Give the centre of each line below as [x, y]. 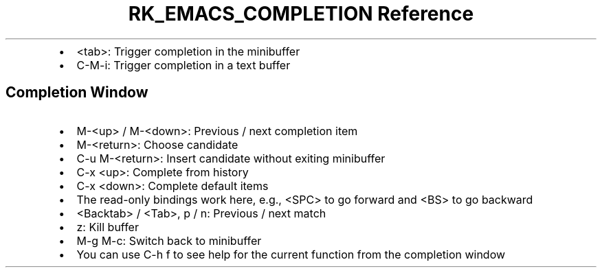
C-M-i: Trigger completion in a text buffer [183, 65]
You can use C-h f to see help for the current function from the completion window [291, 254]
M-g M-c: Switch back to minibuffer [169, 240]
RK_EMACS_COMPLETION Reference [301, 14]
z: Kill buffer [108, 227]
